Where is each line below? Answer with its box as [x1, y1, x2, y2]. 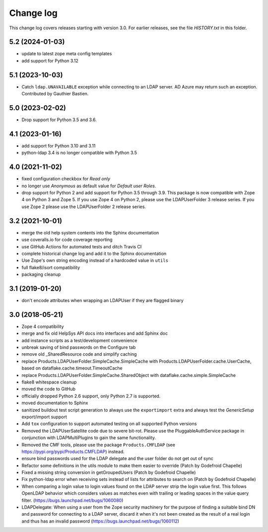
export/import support [21, 414, 67, 420]
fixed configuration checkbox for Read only [21, 176, 111, 182]
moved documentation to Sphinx [21, 400, 88, 406]
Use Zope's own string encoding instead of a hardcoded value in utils [21, 257, 169, 263]
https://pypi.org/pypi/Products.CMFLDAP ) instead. [21, 449, 125, 455]
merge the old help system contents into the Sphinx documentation [21, 229, 159, 235]
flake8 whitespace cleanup [21, 379, 77, 385]
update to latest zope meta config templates [21, 51, 112, 57]
